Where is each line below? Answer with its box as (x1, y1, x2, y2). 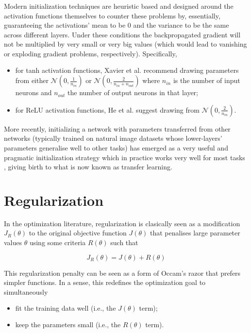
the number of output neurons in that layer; (67, 87, 198, 98)
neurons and (15, 87, 52, 98)
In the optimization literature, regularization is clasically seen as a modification (4, 218, 240, 228)
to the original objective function (29, 228, 127, 238)
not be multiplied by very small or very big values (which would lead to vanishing (4, 39, 247, 49)
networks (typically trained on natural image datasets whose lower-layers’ (4, 133, 222, 143)
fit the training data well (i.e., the (15, 303, 116, 313)
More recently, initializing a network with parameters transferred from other (4, 123, 231, 133)
